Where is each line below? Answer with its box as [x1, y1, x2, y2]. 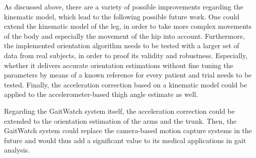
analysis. [4, 145, 30, 155]
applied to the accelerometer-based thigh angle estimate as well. [4, 89, 198, 99]
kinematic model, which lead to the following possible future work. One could [4, 11, 240, 21]
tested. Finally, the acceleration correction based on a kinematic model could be [4, 79, 247, 89]
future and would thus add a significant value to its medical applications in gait [4, 135, 246, 145]
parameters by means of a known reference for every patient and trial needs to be [4, 70, 252, 80]
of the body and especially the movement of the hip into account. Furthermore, [4, 30, 245, 41]
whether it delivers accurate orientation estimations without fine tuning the [4, 60, 234, 70]
